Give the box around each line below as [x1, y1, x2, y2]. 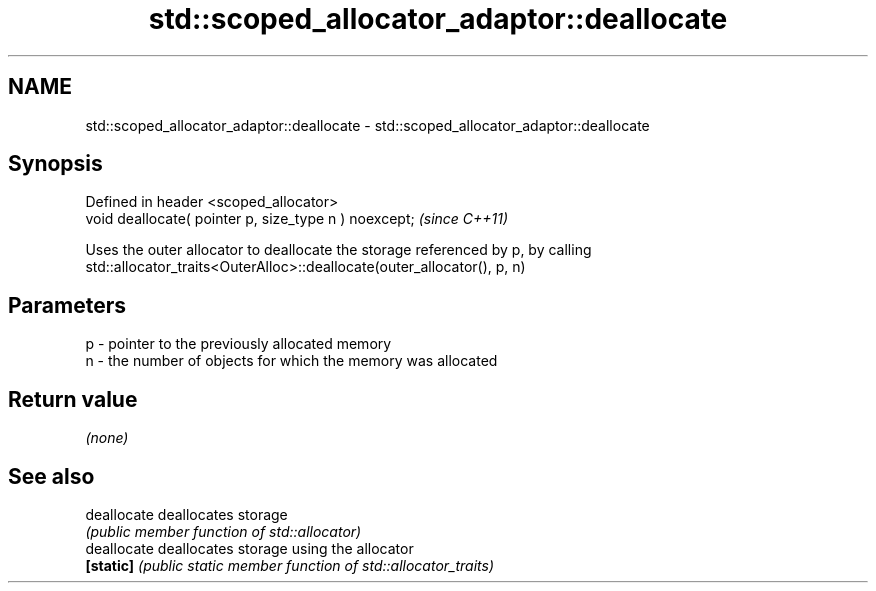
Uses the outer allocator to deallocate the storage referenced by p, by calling [85, 241, 592, 259]
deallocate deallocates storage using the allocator [85, 539, 414, 557]
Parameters [8, 292, 126, 318]
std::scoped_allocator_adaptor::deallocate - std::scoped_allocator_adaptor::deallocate [85, 116, 650, 134]
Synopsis [8, 151, 103, 177]
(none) [85, 429, 129, 447]
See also [8, 463, 95, 489]
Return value [8, 386, 138, 412]
